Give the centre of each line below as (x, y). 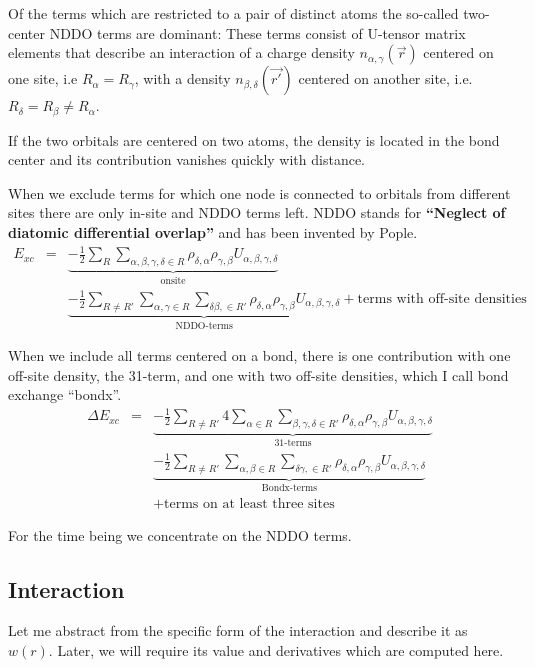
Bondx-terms (289, 487)
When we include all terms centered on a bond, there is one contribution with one (259, 355)
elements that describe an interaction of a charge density (181, 52)
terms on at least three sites (249, 503)
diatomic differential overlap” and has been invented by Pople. (213, 232)
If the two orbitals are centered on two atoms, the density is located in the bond (254, 139)
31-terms (293, 443)
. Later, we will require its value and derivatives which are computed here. (276, 649)
